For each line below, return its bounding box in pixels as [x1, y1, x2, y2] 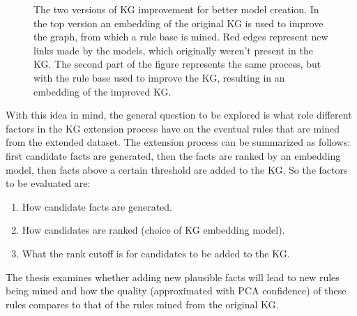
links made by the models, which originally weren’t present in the [33, 43, 313, 57]
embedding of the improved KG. [33, 84, 172, 98]
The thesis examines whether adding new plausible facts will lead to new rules [6, 269, 340, 284]
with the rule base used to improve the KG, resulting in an [33, 70, 285, 84]
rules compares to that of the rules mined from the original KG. [6, 296, 279, 311]
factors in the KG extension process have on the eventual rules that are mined [6, 121, 340, 135]
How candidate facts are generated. [22, 199, 172, 213]
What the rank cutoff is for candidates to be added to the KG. [22, 246, 290, 260]
